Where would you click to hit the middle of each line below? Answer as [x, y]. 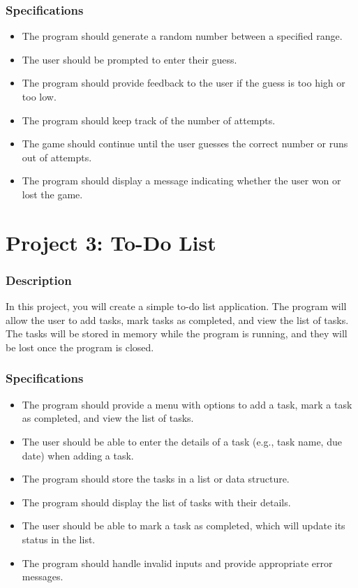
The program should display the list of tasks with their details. [156, 502]
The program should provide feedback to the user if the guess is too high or [184, 83]
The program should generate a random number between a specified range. [182, 36]
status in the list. [59, 539]
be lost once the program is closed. [80, 347]
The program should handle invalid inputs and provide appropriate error [177, 563]
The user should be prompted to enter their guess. [129, 59]
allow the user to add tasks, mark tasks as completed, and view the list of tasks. [177, 319]
